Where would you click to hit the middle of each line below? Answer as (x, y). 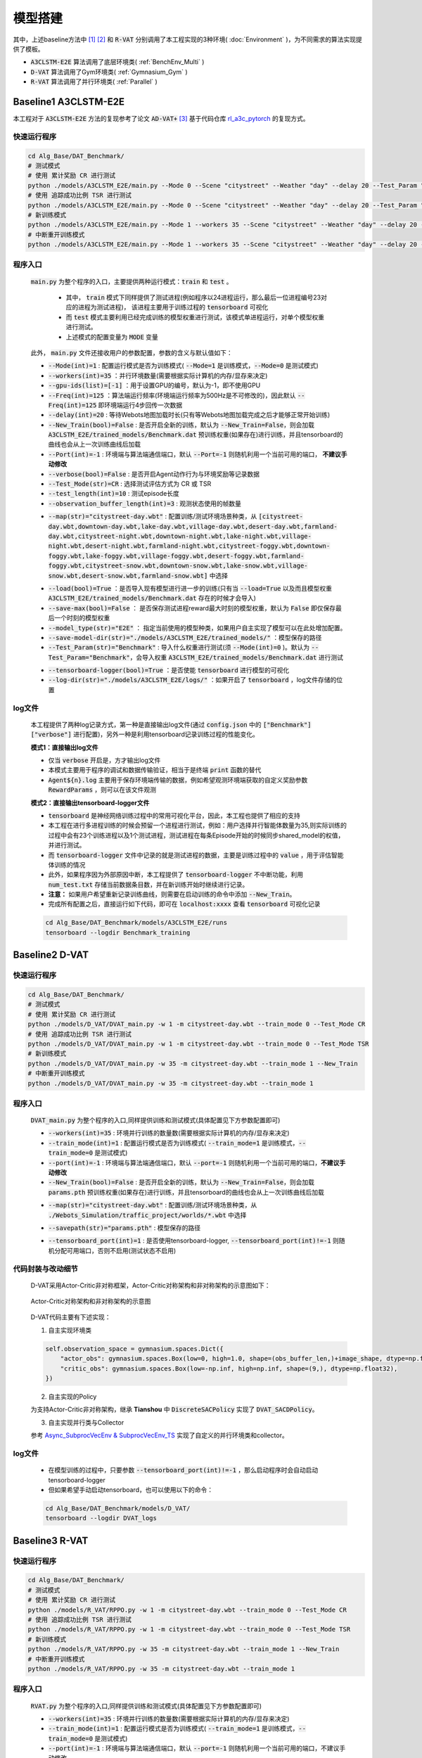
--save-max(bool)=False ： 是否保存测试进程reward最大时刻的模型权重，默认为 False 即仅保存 (192, 608)
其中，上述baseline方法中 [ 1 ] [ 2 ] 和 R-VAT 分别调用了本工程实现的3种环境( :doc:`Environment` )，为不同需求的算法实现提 (187, 39)
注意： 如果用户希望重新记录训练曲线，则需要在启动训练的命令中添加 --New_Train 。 (172, 894)
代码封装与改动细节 (46, 1269)
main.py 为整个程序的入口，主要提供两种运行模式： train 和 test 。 (132, 281)
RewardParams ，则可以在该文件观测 (102, 790)
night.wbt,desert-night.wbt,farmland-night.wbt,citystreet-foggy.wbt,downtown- (189, 546)
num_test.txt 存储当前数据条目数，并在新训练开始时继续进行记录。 (148, 884)
